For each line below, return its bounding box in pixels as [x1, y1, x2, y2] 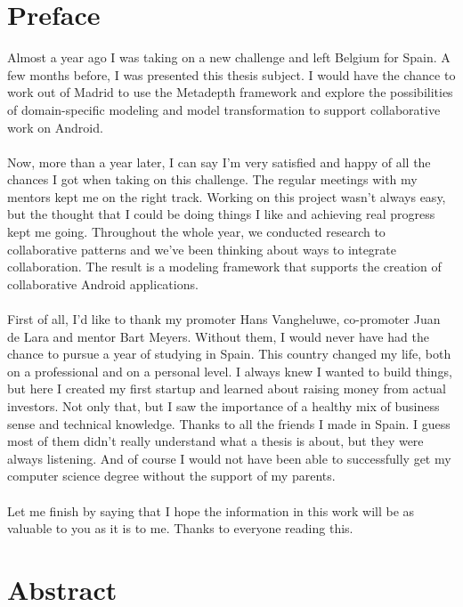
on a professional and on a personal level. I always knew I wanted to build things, [7, 361, 452, 380]
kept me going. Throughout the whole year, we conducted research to [7, 223, 386, 241]
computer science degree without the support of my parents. [7, 466, 336, 485]
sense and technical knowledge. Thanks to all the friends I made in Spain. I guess [7, 414, 451, 433]
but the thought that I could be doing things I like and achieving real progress [7, 205, 435, 223]
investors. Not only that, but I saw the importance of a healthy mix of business [7, 397, 440, 415]
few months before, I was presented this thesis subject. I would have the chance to [7, 65, 456, 84]
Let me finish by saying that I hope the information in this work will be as [7, 501, 415, 520]
